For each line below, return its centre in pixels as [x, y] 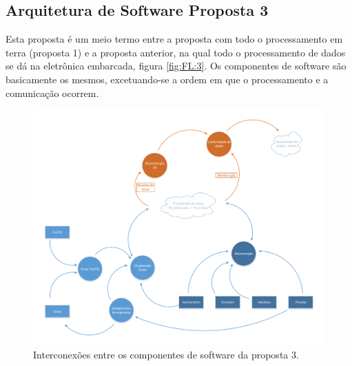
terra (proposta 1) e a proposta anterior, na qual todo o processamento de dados [176, 52]
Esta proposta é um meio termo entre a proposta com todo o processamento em [174, 39]
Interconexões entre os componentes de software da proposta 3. [166, 355]
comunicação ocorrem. [52, 93]
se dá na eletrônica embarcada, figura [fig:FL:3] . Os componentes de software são [176, 66]
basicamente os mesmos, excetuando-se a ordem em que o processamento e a [167, 79]
